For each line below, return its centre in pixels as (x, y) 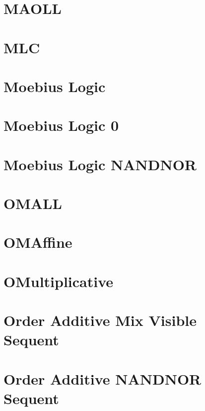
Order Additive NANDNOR (102, 378)
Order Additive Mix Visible (100, 320)
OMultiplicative (59, 281)
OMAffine (38, 242)
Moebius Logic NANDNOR (100, 164)
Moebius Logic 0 (61, 125)
